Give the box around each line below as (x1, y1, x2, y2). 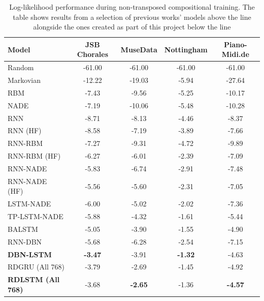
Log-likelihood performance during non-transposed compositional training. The (9, 2, 255, 12)
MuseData (120, 44, 157, 54)
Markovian (8, 75, 41, 85)
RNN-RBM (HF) (8, 150, 61, 161)
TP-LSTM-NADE (8, 211, 63, 222)
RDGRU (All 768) (8, 261, 64, 272)
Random (8, 62, 34, 73)
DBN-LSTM (8, 249, 52, 259)
